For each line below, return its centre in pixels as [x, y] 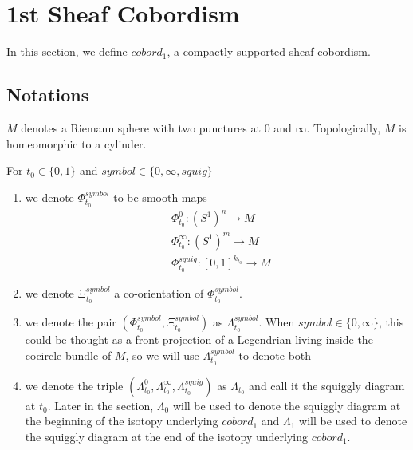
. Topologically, [344, 127]
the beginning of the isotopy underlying [122, 421]
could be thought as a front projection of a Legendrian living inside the [199, 339]
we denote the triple [74, 385]
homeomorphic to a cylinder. [77, 143]
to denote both [275, 355]
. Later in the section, [100, 405]
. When [277, 322]
